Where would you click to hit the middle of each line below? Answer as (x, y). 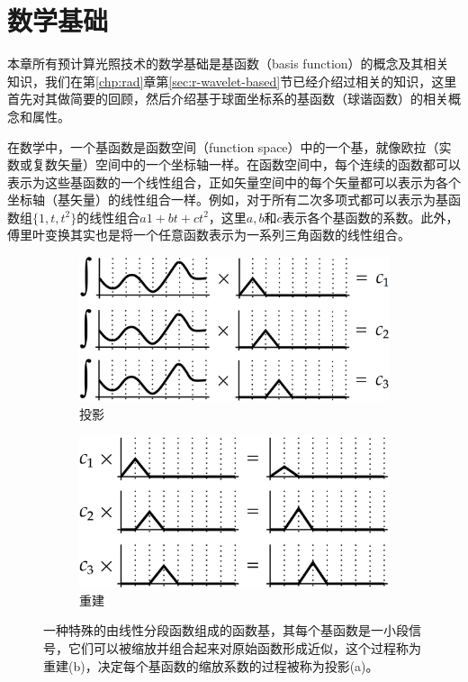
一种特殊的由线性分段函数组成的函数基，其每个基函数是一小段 (226, 630)
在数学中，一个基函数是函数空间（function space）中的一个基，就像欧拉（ (223, 146)
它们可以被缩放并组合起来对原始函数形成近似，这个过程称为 (244, 647)
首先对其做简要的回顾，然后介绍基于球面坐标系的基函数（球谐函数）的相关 (228, 99)
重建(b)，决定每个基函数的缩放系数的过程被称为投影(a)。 (211, 665)
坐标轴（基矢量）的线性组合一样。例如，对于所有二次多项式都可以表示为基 (228, 200)
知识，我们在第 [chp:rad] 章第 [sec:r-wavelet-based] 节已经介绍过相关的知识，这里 (232, 81)
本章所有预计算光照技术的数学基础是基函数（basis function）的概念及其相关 (228, 64)
